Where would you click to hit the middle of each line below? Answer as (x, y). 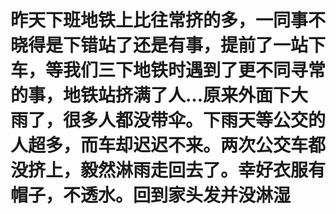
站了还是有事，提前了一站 (203, 45)
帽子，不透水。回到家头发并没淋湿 (151, 195)
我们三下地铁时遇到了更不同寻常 (195, 70)
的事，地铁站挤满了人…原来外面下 (151, 95)
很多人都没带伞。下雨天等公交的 (195, 120)
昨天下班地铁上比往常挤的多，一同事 (159, 20)
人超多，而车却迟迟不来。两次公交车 (159, 145)
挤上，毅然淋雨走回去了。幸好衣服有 (177, 170)
